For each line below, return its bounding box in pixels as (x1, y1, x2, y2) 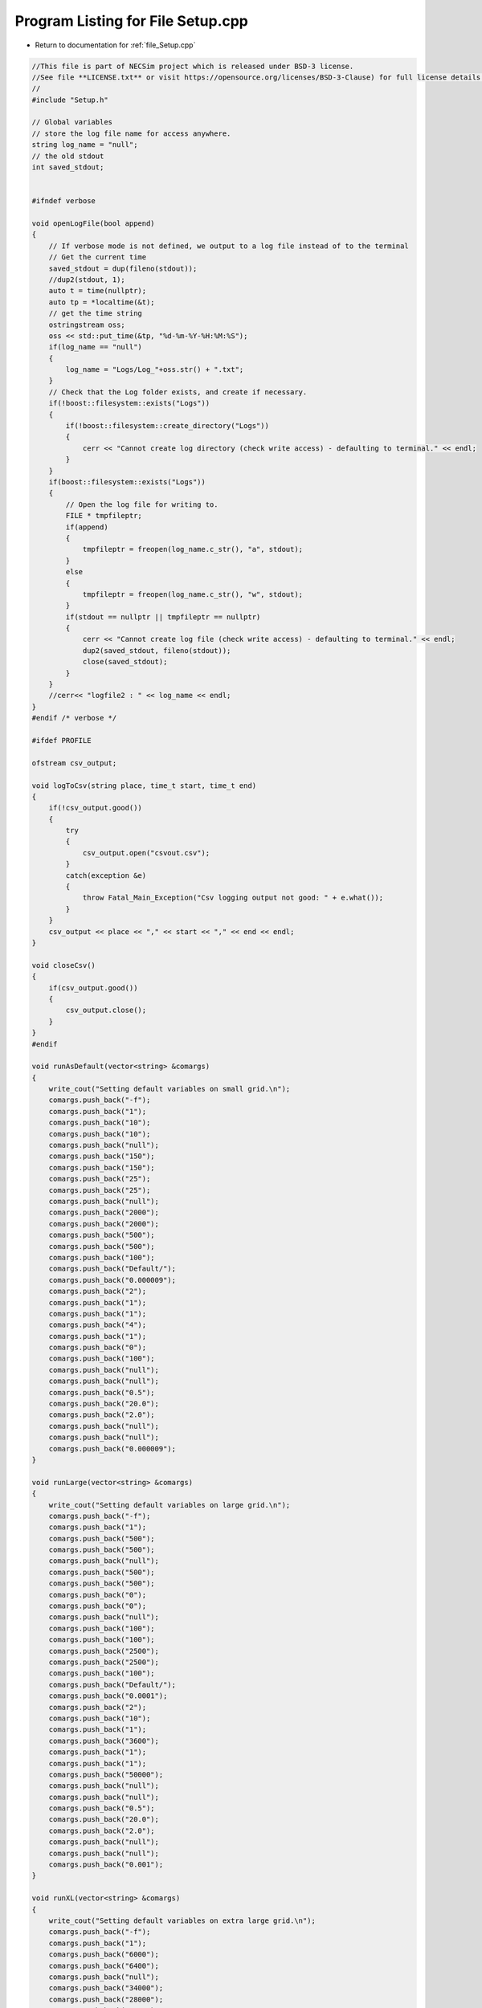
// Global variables (31, 117, 112, 127)
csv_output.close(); (65, 1006, 147, 1015)
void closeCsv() (31, 961, 96, 969)
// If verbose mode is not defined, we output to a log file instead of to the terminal (48, 241, 409, 251)
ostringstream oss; (48, 320, 126, 329)
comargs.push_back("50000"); (48, 1769, 164, 1779)
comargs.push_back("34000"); (48, 1984, 164, 1993)
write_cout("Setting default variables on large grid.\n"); (48, 1500, 291, 1509)
